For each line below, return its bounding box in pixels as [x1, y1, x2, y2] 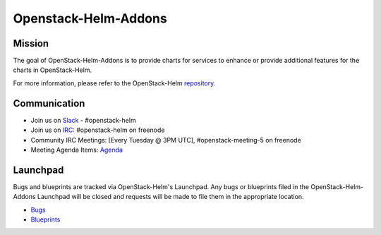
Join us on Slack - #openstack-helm [30, 116, 137, 124]
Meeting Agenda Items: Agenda [30, 145, 123, 154]
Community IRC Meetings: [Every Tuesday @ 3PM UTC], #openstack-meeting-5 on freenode [30, 135, 301, 144]
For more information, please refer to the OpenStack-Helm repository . [13, 78, 216, 88]
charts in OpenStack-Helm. [13, 66, 92, 74]
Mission [13, 37, 49, 49]
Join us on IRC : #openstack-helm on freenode [30, 126, 165, 134]
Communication [13, 97, 85, 109]
